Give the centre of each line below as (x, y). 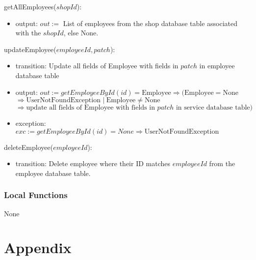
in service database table (213, 108)
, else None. (81, 33)
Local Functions (36, 195)
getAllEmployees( (30, 6)
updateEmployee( (30, 49)
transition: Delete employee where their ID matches (93, 163)
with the (28, 33)
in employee (217, 66)
